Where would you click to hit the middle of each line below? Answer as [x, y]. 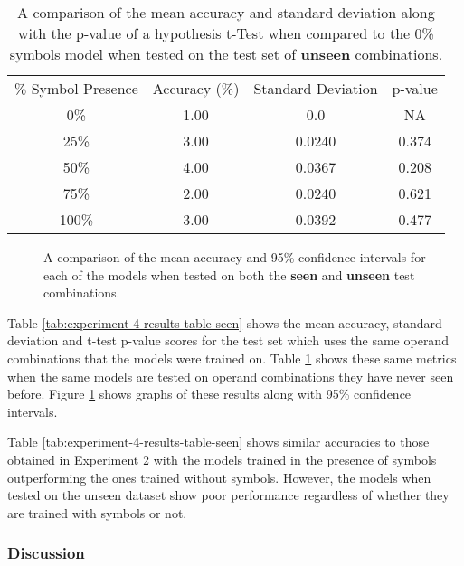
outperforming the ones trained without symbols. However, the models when [219, 477]
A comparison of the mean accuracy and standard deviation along [226, 12]
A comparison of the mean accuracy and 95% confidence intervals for [235, 257]
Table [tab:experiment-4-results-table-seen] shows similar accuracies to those [218, 442]
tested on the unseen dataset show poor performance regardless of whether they [228, 495]
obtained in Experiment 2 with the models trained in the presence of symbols [222, 459]
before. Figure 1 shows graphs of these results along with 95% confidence [209, 394]
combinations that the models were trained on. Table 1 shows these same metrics [232, 358]
